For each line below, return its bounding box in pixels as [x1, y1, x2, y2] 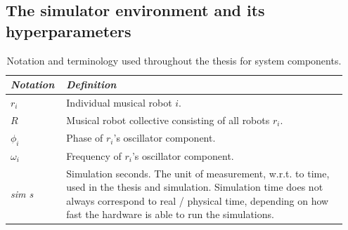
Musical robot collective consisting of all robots [66, 112, 270, 127]
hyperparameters [6, 20, 131, 41]
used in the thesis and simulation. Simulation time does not [66, 180, 323, 194]
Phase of [66, 130, 103, 145]
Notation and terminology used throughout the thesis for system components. [6, 53, 342, 67]
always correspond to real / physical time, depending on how [66, 193, 329, 208]
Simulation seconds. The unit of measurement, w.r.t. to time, [66, 165, 330, 180]
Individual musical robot [66, 95, 172, 110]
